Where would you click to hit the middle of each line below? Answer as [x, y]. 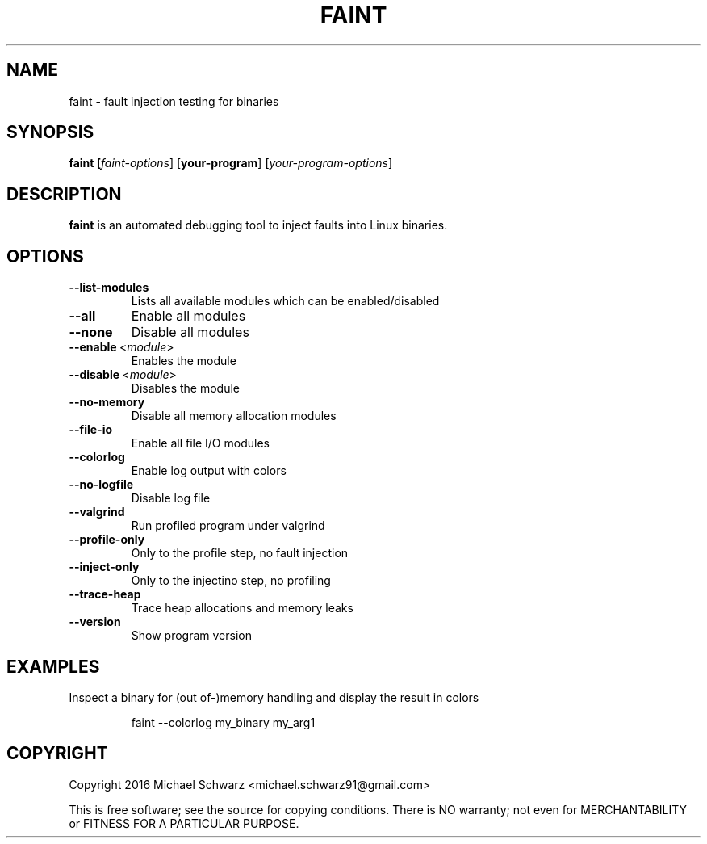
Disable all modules [190, 332]
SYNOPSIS [50, 132]
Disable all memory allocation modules [234, 416]
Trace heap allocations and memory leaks [242, 608]
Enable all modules [188, 316]
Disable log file [171, 498]
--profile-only [107, 540]
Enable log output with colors [209, 471]
